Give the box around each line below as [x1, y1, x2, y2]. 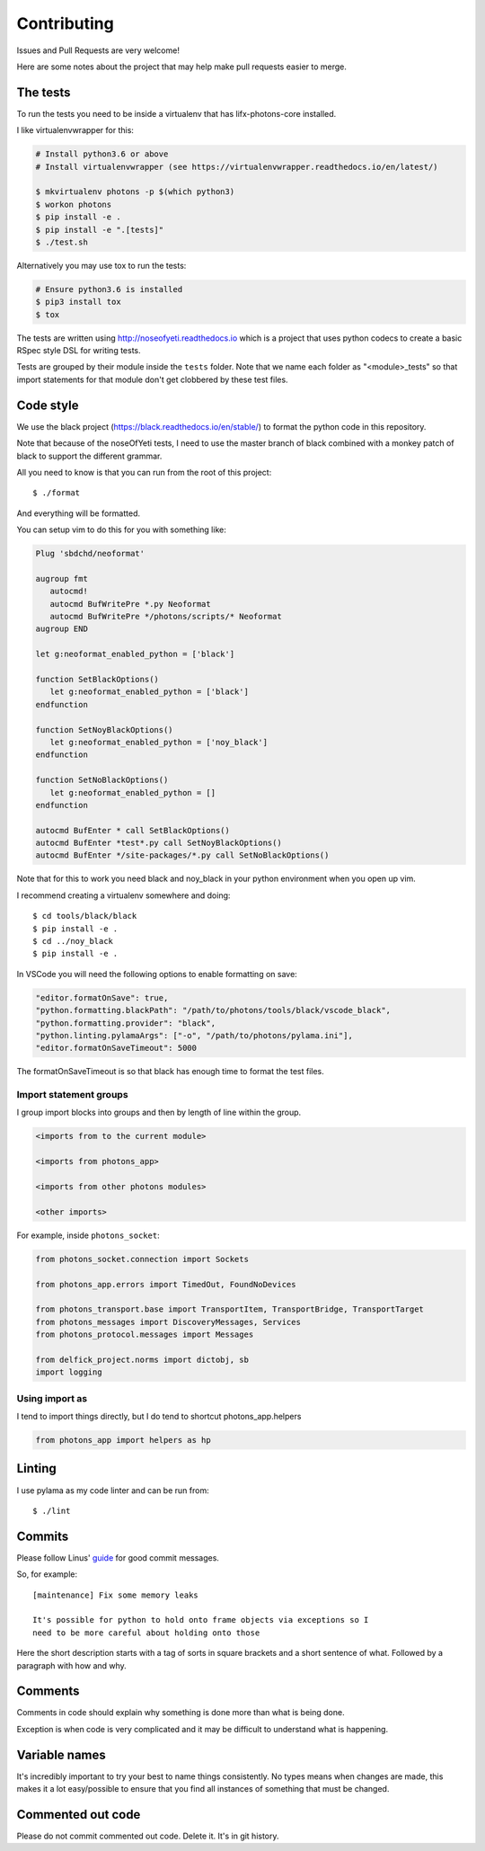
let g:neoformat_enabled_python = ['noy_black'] [49, 737, 269, 747]
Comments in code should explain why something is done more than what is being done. [16, 1707, 345, 1718]
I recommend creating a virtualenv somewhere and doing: [16, 890, 231, 901]
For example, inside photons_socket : [16, 1230, 161, 1241]
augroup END [35, 624, 89, 634]
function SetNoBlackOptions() [35, 775, 169, 786]
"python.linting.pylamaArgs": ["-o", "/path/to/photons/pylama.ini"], [35, 1030, 354, 1040]
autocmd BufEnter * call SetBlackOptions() [35, 825, 231, 835]
